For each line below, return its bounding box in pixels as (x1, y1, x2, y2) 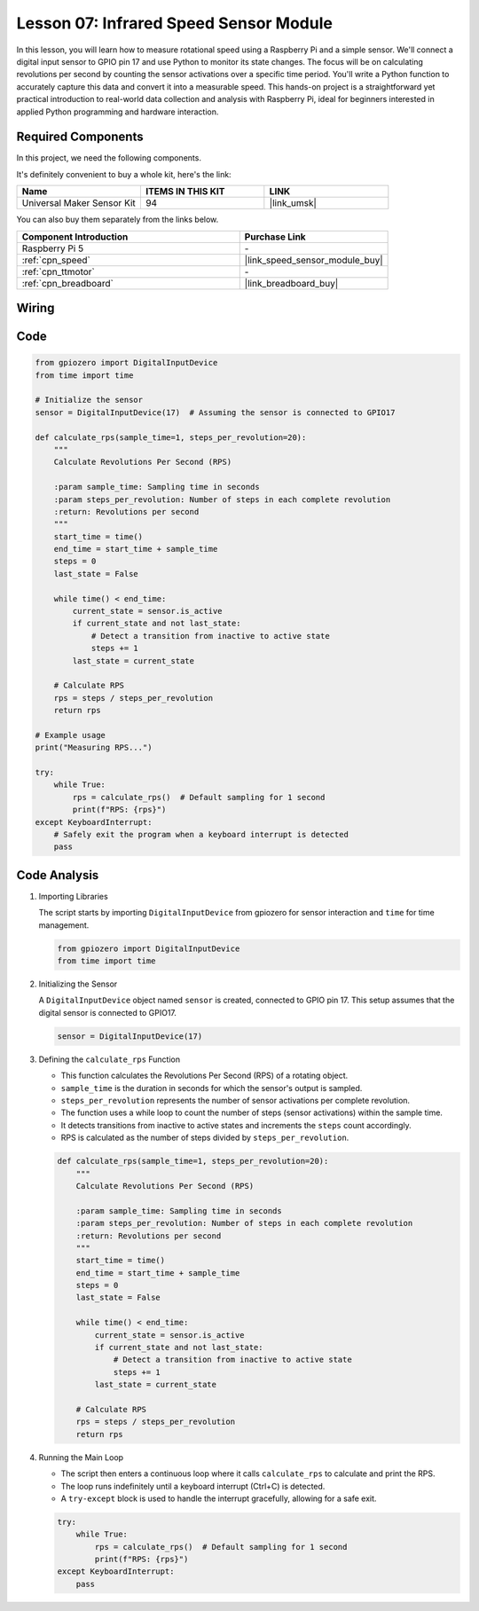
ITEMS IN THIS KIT (145, 185, 225, 198)
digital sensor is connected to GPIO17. (38, 1007, 177, 1018)
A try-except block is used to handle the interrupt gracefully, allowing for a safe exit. (60, 1493, 377, 1504)
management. (38, 919, 90, 931)
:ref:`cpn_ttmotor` (21, 265, 95, 278)
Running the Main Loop (38, 1451, 124, 1463)
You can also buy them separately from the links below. (16, 214, 219, 225)
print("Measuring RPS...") (35, 743, 153, 753)
